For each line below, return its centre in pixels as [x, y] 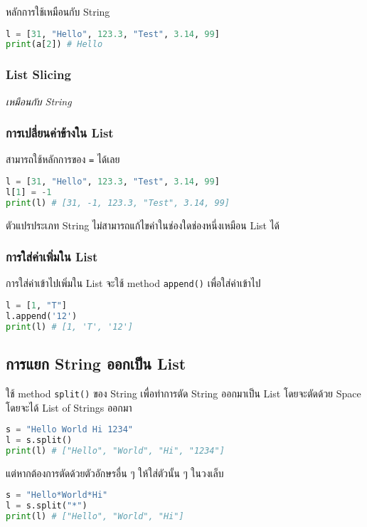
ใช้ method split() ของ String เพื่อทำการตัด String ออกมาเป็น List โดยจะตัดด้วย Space [183, 393]
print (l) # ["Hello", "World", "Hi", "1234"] [115, 450]
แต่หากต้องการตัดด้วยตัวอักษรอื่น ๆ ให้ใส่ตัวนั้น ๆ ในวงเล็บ [115, 473]
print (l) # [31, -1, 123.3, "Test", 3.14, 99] [118, 203]
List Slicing [38, 74]
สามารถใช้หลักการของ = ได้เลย [63, 159]
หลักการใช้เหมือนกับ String [58, 11]
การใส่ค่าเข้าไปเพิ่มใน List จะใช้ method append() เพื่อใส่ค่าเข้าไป [133, 283]
